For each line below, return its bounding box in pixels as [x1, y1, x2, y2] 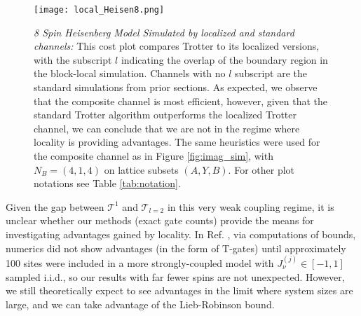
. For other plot [228, 162, 295, 177]
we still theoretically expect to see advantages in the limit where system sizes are [6, 283, 353, 298]
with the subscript [34, 52, 112, 67]
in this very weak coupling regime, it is [167, 199, 334, 214]
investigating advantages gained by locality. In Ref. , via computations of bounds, [6, 226, 356, 241]
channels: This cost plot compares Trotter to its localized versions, [34, 39, 320, 53]
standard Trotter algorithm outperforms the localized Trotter [34, 107, 297, 122]
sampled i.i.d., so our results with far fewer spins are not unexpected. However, [6, 269, 345, 284]
